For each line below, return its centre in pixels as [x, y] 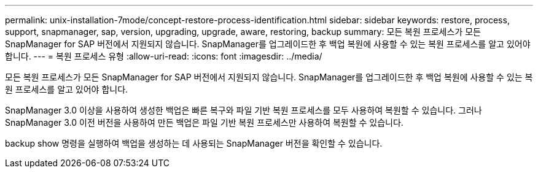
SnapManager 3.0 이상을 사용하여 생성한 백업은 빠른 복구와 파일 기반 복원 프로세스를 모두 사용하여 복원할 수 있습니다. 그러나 [244, 110]
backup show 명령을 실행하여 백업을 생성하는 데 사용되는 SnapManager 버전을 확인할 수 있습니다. [194, 143]
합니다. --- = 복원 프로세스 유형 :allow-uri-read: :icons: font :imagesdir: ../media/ [164, 56]
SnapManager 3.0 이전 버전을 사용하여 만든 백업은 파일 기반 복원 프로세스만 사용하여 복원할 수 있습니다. [204, 122]
